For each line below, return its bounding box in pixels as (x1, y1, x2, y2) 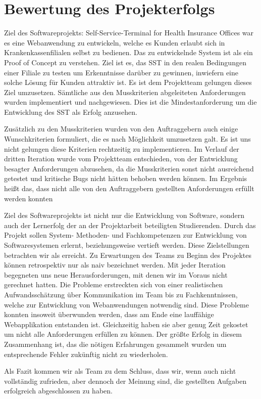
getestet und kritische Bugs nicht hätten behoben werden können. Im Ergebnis (4, 173, 247, 184)
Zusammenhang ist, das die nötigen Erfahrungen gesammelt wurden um (4, 338, 227, 349)
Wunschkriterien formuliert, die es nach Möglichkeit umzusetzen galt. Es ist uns (4, 134, 251, 144)
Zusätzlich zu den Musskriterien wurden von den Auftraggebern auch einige (4, 123, 238, 134)
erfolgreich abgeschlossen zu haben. (4, 385, 113, 396)
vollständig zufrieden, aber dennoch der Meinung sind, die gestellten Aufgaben (4, 375, 247, 386)
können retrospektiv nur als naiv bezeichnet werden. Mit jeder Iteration (4, 259, 226, 270)
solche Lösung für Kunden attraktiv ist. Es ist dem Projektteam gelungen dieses (4, 77, 252, 87)
